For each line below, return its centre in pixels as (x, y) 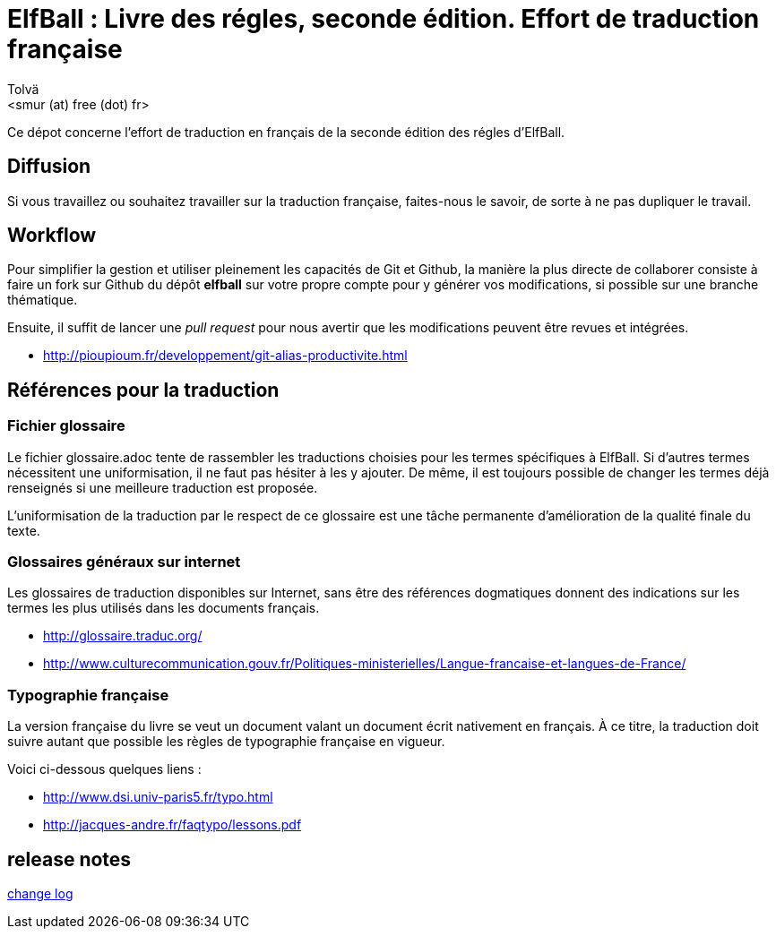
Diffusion (49, 167)
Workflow (52, 236)
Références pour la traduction (143, 390)
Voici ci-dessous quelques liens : (104, 769)
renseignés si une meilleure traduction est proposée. (163, 487)
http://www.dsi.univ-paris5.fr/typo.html (158, 797)
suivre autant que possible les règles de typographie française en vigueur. (226, 742)
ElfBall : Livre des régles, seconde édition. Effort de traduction (384, 19)
